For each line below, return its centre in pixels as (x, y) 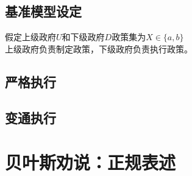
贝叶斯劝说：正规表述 (91, 162)
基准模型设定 (43, 11)
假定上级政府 (30, 37)
